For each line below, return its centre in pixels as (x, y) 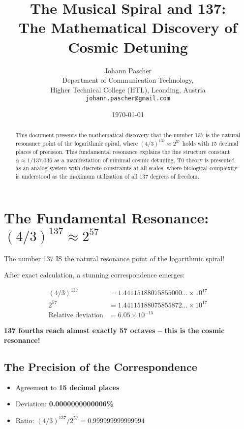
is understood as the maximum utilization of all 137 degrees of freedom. (107, 176)
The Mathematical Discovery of (128, 27)
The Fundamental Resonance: (107, 217)
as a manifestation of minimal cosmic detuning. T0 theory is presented (145, 160)
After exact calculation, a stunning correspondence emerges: (94, 275)
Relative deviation (76, 316)
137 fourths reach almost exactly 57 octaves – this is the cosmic (114, 330)
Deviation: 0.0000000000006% (64, 404)
